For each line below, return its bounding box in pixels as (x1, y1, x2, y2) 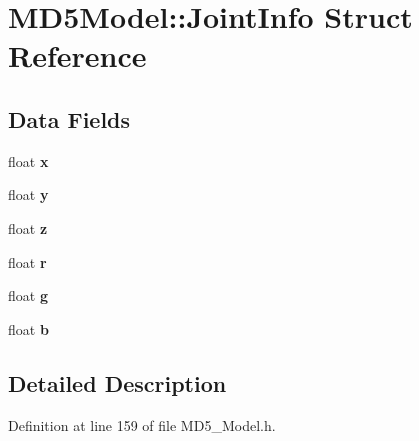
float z (8, 217, 48, 238)
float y (8, 184, 49, 205)
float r (8, 251, 47, 272)
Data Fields (8, 103, 131, 134)
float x (8, 150, 49, 171)
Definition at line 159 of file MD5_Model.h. (8, 414, 276, 435)
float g (8, 285, 48, 306)
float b (8, 318, 49, 339)
